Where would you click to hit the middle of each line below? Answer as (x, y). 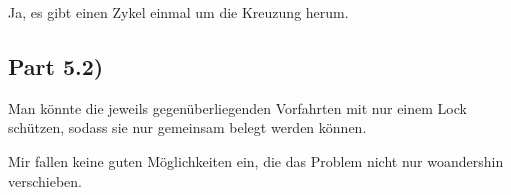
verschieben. (45, 180)
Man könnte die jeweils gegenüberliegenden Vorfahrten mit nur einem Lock (237, 107)
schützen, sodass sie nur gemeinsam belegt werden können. (187, 127)
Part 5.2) (56, 65)
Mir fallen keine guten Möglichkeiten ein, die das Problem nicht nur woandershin (256, 160)
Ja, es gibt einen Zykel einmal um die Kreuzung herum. (178, 12)
